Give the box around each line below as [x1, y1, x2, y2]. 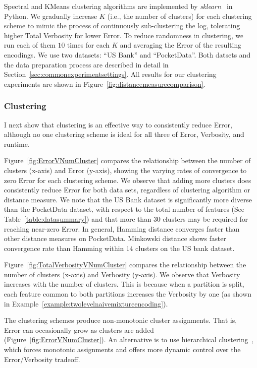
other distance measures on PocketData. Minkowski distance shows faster [4, 233, 226, 244]
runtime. [4, 138, 30, 149]
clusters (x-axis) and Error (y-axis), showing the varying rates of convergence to [4, 165, 247, 175]
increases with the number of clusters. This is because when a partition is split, [4, 279, 244, 289]
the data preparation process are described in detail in [4, 59, 169, 69]
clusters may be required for [162, 213, 248, 224]
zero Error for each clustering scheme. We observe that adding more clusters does [4, 175, 251, 185]
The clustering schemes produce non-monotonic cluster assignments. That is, [4, 315, 237, 325]
